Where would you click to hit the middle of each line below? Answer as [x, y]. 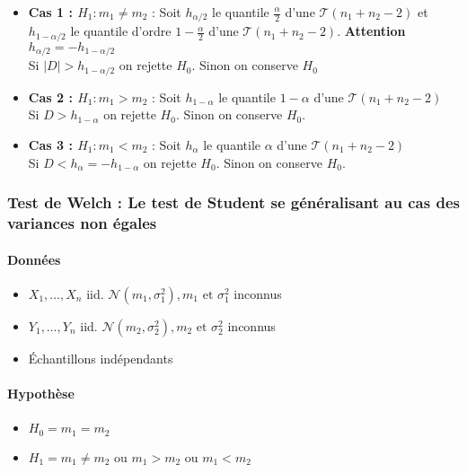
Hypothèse [41, 393]
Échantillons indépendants [101, 358]
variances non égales [82, 223]
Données [34, 259]
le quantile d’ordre [121, 31]
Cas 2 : [50, 96]
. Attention [371, 31]
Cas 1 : [50, 12]
